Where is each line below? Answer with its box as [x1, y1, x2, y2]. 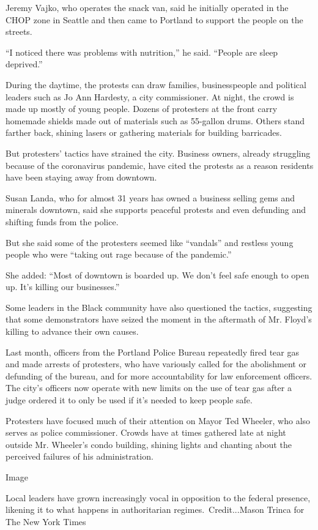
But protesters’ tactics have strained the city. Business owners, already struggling [6, 146, 311, 159]
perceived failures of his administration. [6, 450, 153, 463]
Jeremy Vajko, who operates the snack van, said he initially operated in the [6, 1, 289, 13]
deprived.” [6, 58, 43, 70]
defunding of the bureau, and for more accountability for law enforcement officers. [6, 369, 312, 382]
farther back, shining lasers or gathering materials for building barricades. [6, 126, 282, 139]
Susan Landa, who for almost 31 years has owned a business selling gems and [6, 191, 295, 204]
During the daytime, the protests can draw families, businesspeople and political [6, 78, 306, 91]
